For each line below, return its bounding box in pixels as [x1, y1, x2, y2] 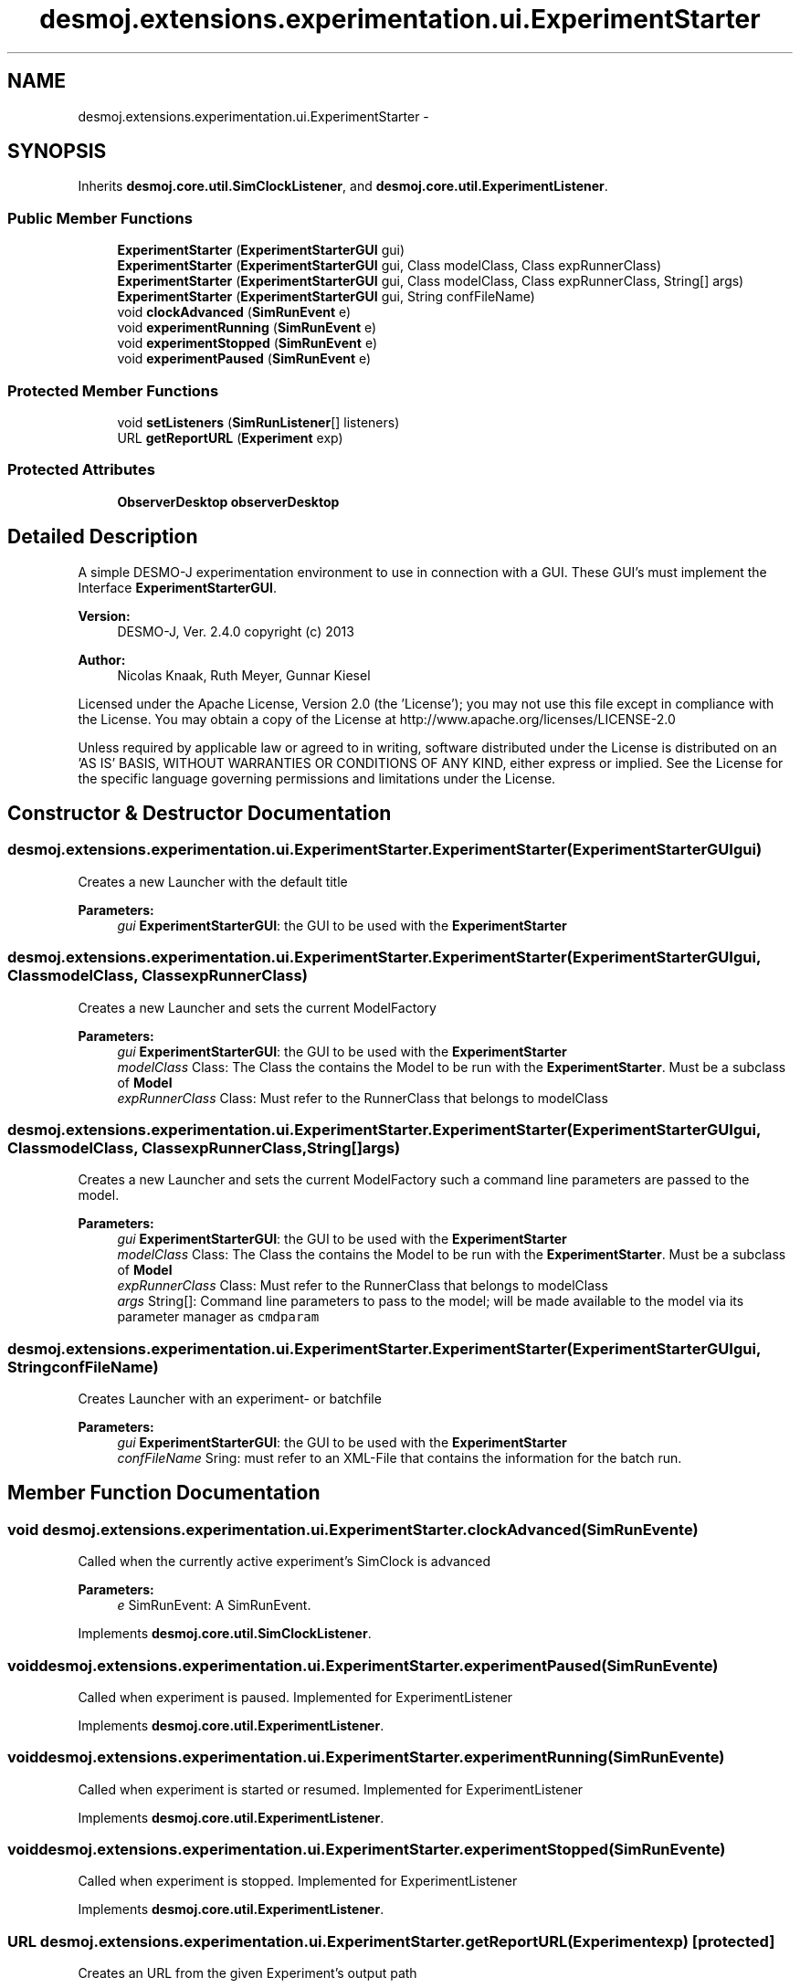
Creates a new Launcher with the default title [78, 873, 348, 889]
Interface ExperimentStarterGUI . [78, 579, 277, 595]
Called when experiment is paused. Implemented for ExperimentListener [78, 1688, 513, 1705]
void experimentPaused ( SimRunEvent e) [117, 351, 372, 367]
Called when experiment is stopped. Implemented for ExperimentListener [78, 1873, 518, 1889]
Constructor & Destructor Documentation [7, 801, 392, 825]
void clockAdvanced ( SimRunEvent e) [117, 304, 352, 321]
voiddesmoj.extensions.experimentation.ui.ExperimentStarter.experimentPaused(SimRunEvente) [7, 1656, 719, 1675]
